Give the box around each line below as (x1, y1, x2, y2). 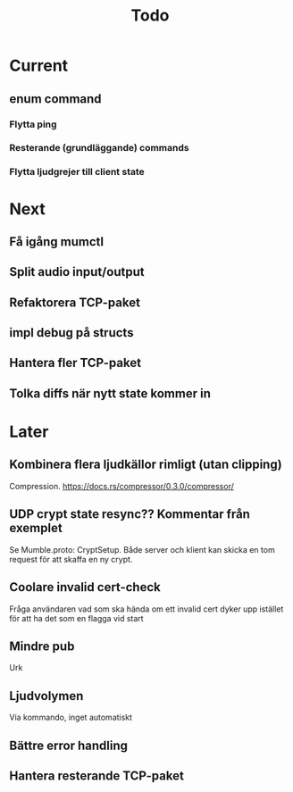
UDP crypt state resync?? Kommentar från (9, 506, 250, 522)
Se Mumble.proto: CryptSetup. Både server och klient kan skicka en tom (9, 544, 275, 554)
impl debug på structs (9, 325, 134, 340)
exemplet (9, 521, 63, 536)
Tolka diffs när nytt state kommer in (9, 386, 212, 401)
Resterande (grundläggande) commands (9, 142, 189, 154)
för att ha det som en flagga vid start (9, 613, 145, 623)
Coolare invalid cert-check (9, 579, 161, 595)
